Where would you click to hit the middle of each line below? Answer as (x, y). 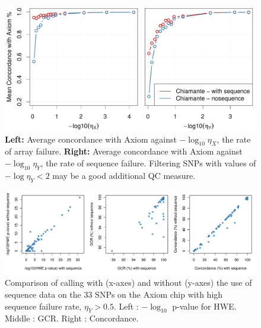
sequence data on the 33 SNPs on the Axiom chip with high (114, 294)
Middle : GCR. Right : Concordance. (72, 318)
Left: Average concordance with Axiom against (91, 139)
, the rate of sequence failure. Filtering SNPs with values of (148, 163)
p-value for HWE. (204, 306)
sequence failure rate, (43, 306)
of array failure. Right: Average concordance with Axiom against (124, 151)
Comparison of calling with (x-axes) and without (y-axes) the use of (128, 283)
